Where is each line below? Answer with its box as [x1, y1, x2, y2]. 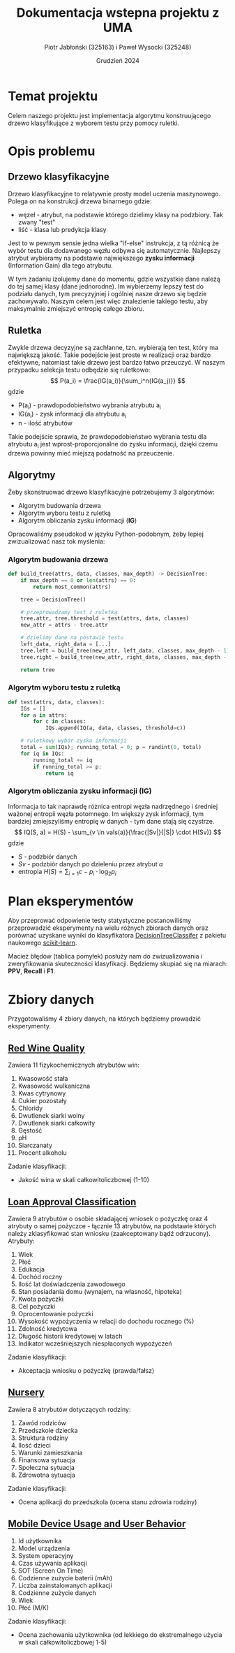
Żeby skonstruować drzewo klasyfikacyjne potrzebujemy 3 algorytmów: [8, 488, 215, 496]
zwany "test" [17, 218, 56, 226]
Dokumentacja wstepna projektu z [16, 5, 220, 21]
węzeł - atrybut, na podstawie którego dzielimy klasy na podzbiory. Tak [17, 210, 224, 219]
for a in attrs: [20, 711, 68, 719]
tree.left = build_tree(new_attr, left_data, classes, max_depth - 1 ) [20, 647, 230, 654]
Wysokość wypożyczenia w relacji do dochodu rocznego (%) [17, 1317, 195, 1325]
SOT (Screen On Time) [17, 1566, 84, 1575]
